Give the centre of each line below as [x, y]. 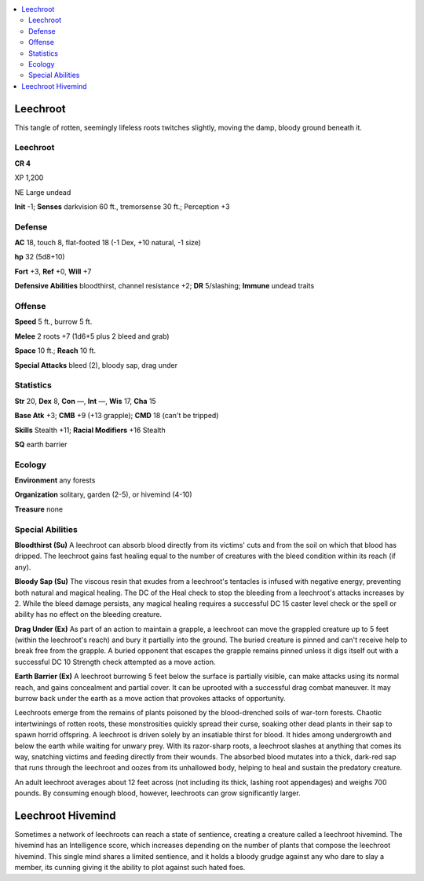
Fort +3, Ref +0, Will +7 [53, 271]
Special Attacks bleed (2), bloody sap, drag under [96, 365]
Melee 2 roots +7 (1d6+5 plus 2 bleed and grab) [92, 336]
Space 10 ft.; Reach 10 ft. [55, 351]
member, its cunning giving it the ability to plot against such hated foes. [130, 868]
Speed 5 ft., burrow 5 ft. [53, 321]
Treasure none [38, 509]
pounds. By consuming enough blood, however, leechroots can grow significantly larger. [158, 793]
